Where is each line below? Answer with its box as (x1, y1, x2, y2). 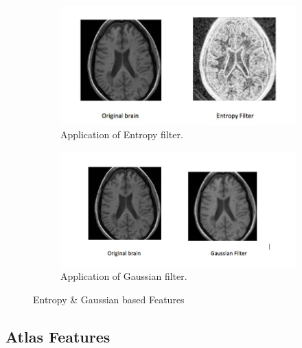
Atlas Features (5, 325, 111, 347)
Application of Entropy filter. (60, 127, 183, 142)
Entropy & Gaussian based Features (33, 292, 185, 306)
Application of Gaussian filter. (60, 269, 187, 283)
